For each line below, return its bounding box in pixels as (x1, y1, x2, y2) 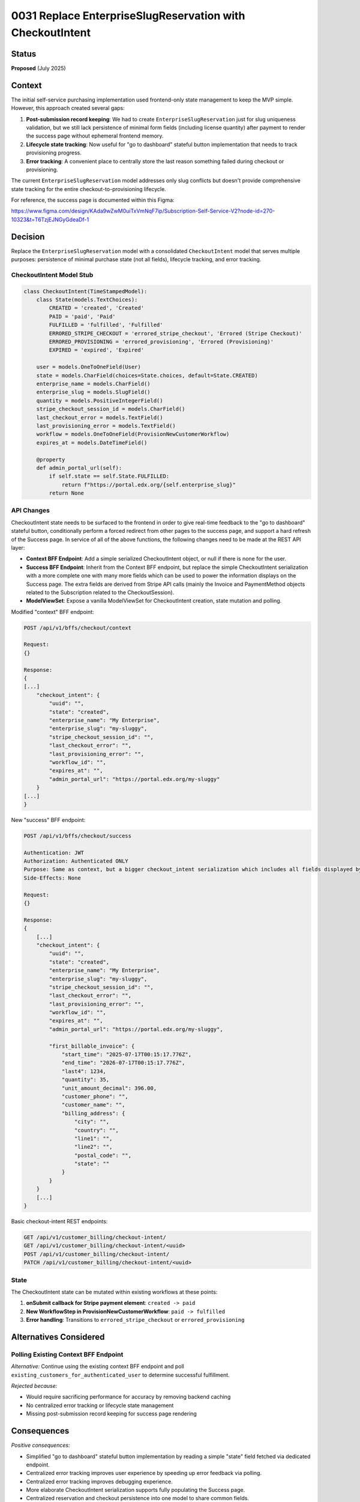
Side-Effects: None (23, 874, 81, 881)
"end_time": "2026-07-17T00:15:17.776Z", (61, 1059, 185, 1066)
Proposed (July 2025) (11, 64, 66, 71)
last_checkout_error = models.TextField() (36, 414, 163, 421)
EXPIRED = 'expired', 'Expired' (49, 347, 144, 354)
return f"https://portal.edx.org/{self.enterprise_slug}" (61, 481, 236, 488)
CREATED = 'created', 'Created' (49, 305, 144, 312)
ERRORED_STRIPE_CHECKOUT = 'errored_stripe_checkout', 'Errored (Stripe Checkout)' (49, 330, 302, 336)
